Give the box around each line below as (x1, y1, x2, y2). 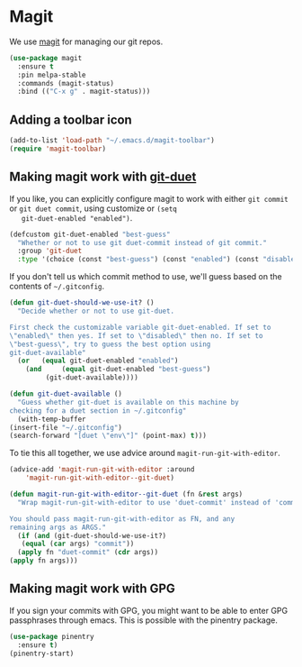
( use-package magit (9, 53, 83, 62)
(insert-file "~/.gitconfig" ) (9, 423, 123, 432)
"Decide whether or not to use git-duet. (17, 306, 175, 316)
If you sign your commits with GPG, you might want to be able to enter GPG (9, 605, 289, 616)
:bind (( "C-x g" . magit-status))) (17, 87, 151, 96)
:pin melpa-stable (17, 70, 87, 79)
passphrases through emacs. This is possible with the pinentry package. (9, 615, 279, 626)
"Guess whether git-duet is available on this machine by (17, 397, 240, 407)
